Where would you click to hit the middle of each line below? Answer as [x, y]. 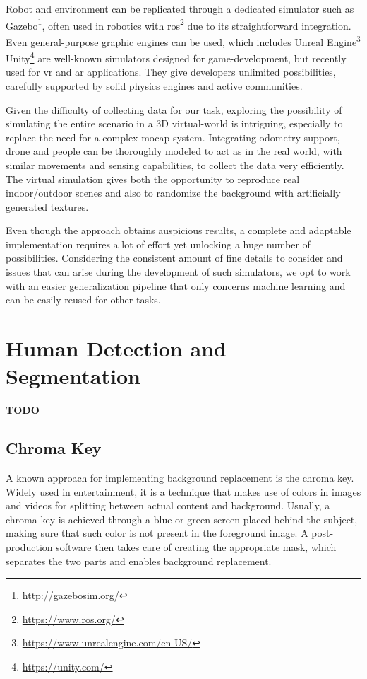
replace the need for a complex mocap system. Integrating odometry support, [173, 137]
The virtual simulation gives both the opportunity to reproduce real [153, 179]
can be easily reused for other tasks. [83, 300]
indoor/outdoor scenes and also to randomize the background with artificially [173, 193]
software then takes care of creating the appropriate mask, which [196, 546]
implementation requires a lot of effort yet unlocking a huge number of [158, 244]
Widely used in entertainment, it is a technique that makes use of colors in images [183, 491]
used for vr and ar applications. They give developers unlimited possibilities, [171, 72]
